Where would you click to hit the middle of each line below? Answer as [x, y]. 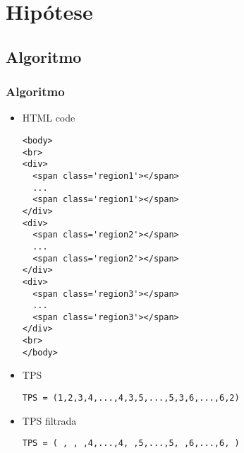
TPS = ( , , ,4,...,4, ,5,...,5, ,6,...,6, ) [131, 443]
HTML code [49, 118]
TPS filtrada [49, 420]
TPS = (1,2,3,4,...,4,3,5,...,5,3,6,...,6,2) [131, 398]
